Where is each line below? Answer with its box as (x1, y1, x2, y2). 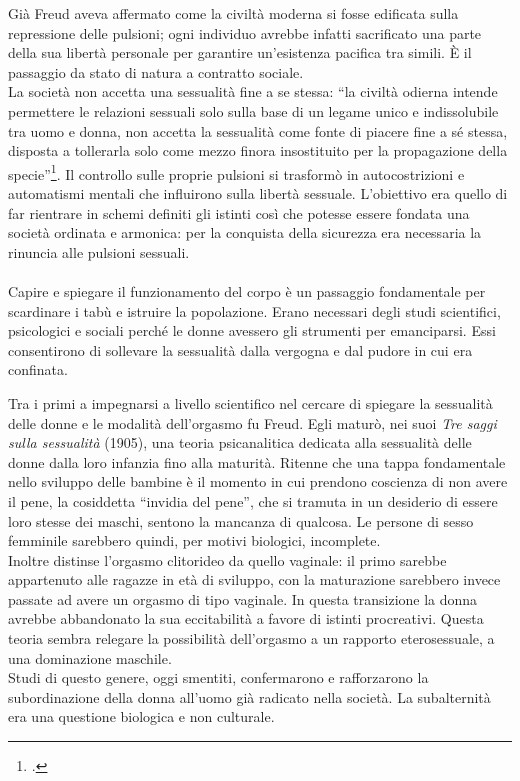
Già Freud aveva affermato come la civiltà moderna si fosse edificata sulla (8, 3, 459, 23)
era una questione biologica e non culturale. (8, 706, 275, 727)
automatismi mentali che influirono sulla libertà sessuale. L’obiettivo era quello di (8, 183, 508, 203)
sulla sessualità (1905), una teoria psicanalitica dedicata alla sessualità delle (8, 432, 472, 453)
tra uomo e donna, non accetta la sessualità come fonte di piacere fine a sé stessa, (8, 120, 508, 141)
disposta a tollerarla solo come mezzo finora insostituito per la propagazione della (8, 140, 508, 161)
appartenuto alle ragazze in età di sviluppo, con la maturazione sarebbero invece (8, 569, 501, 590)
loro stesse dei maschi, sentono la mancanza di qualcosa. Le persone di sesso (8, 510, 474, 531)
